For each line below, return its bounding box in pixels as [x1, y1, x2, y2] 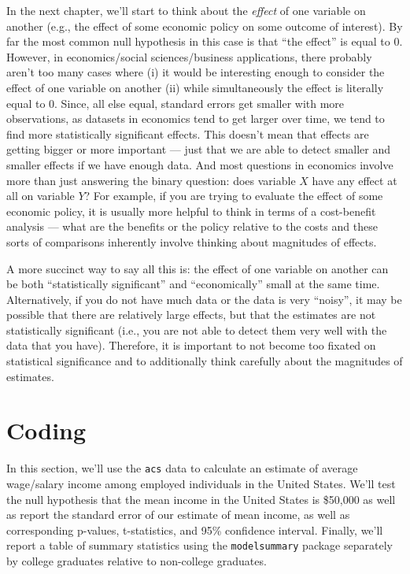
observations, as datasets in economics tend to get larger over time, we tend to [6, 110, 385, 127]
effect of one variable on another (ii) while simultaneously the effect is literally [6, 79, 384, 95]
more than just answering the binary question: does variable [6, 172, 296, 188]
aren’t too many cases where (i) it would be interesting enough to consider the [6, 64, 385, 80]
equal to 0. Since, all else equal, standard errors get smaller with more [6, 94, 345, 111]
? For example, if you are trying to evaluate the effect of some [84, 187, 383, 204]
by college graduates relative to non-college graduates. [6, 553, 267, 569]
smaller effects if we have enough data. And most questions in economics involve [6, 156, 393, 172]
